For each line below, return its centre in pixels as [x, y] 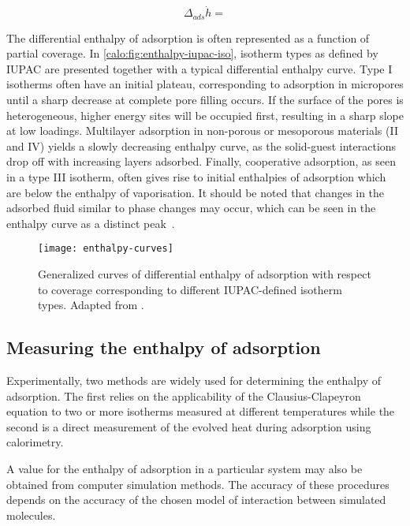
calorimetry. [35, 442]
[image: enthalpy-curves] [106, 249]
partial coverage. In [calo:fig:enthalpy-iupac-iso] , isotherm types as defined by [192, 53]
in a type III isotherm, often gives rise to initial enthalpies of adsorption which [196, 177]
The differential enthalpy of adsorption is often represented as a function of [188, 37]
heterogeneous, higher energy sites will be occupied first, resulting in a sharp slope [205, 115]
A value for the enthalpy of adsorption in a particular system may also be [184, 468]
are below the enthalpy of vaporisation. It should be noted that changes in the [196, 192]
